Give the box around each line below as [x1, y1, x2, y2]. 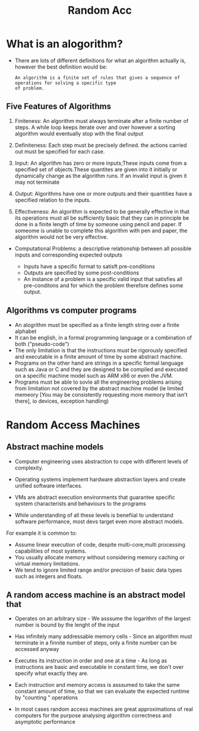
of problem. [14, 85, 45, 91]
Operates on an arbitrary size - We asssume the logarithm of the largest [14, 615, 191, 622]
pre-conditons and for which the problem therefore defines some [23, 282, 184, 289]
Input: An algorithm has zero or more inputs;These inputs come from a [14, 159, 187, 166]
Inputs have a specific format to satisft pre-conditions [23, 263, 156, 270]
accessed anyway [14, 646, 59, 653]
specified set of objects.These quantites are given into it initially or [14, 165, 178, 173]
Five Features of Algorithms [6, 101, 112, 112]
